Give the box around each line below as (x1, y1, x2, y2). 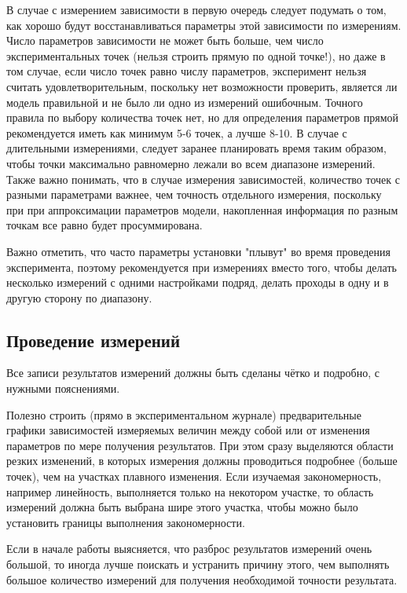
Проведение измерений (6, 328, 181, 352)
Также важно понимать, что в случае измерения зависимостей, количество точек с (6, 170, 400, 187)
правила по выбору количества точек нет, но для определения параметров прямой (6, 109, 399, 126)
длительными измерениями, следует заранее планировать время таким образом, (6, 140, 387, 156)
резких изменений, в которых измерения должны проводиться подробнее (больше (6, 452, 398, 469)
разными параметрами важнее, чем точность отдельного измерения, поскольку (6, 186, 382, 203)
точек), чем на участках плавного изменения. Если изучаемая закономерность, (6, 468, 382, 485)
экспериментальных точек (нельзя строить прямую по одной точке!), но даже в (6, 47, 386, 64)
